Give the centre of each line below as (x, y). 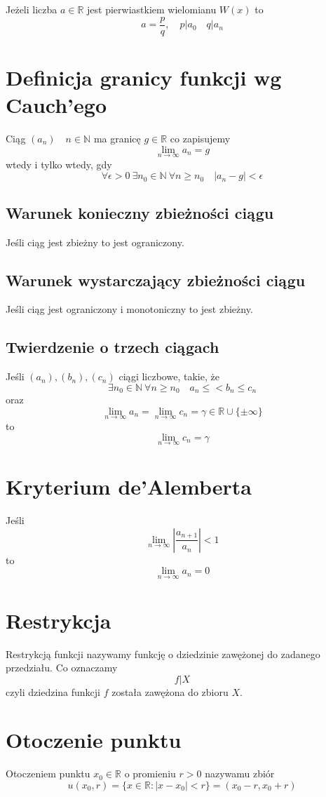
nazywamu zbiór (240, 773)
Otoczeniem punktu (48, 773)
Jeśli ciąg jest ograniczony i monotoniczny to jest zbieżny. (129, 309)
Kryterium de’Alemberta (129, 487)
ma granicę (117, 138)
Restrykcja (59, 620)
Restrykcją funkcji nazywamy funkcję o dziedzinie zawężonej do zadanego (163, 654)
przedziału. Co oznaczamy (62, 668)
